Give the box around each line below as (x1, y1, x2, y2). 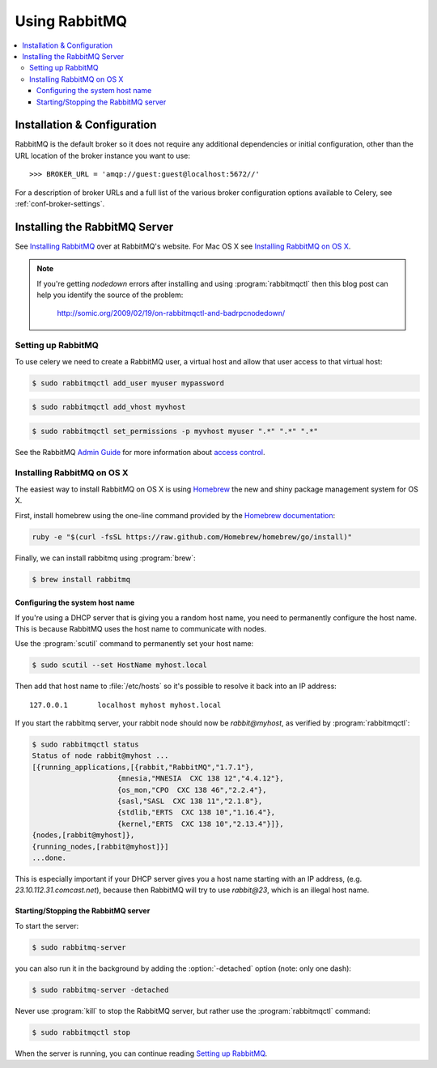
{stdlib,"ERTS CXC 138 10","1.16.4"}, (117, 808, 276, 817)
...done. (32, 853, 67, 862)
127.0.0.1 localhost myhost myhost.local (29, 700, 222, 709)
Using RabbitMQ (15, 12, 128, 30)
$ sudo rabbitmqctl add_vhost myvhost (32, 402, 186, 412)
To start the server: (15, 921, 79, 930)
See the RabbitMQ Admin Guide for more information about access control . (15, 447, 265, 457)
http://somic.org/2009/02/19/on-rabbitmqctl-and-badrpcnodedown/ (57, 308, 286, 318)
